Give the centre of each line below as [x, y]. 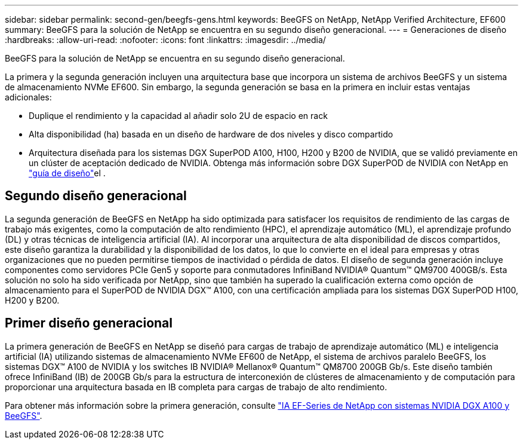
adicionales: [28, 97]
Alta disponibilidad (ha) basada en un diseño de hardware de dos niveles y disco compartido [211, 134]
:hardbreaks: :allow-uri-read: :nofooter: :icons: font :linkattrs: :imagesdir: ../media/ [165, 40]
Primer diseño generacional [89, 323]
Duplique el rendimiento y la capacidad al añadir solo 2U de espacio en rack [178, 116]
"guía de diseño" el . [67, 173]
